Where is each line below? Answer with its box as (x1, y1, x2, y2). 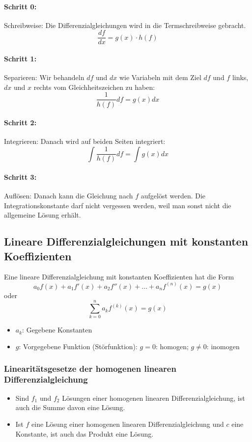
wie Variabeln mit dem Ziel (119, 72, 201, 83)
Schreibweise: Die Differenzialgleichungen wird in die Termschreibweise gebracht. (4, 20, 246, 30)
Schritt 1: (4, 54, 37, 64)
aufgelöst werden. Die (140, 191, 206, 201)
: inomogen (206, 341, 240, 351)
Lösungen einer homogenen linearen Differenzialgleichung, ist (62, 392, 245, 403)
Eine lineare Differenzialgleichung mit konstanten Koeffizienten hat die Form (4, 271, 234, 281)
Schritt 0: (4, 1, 37, 11)
